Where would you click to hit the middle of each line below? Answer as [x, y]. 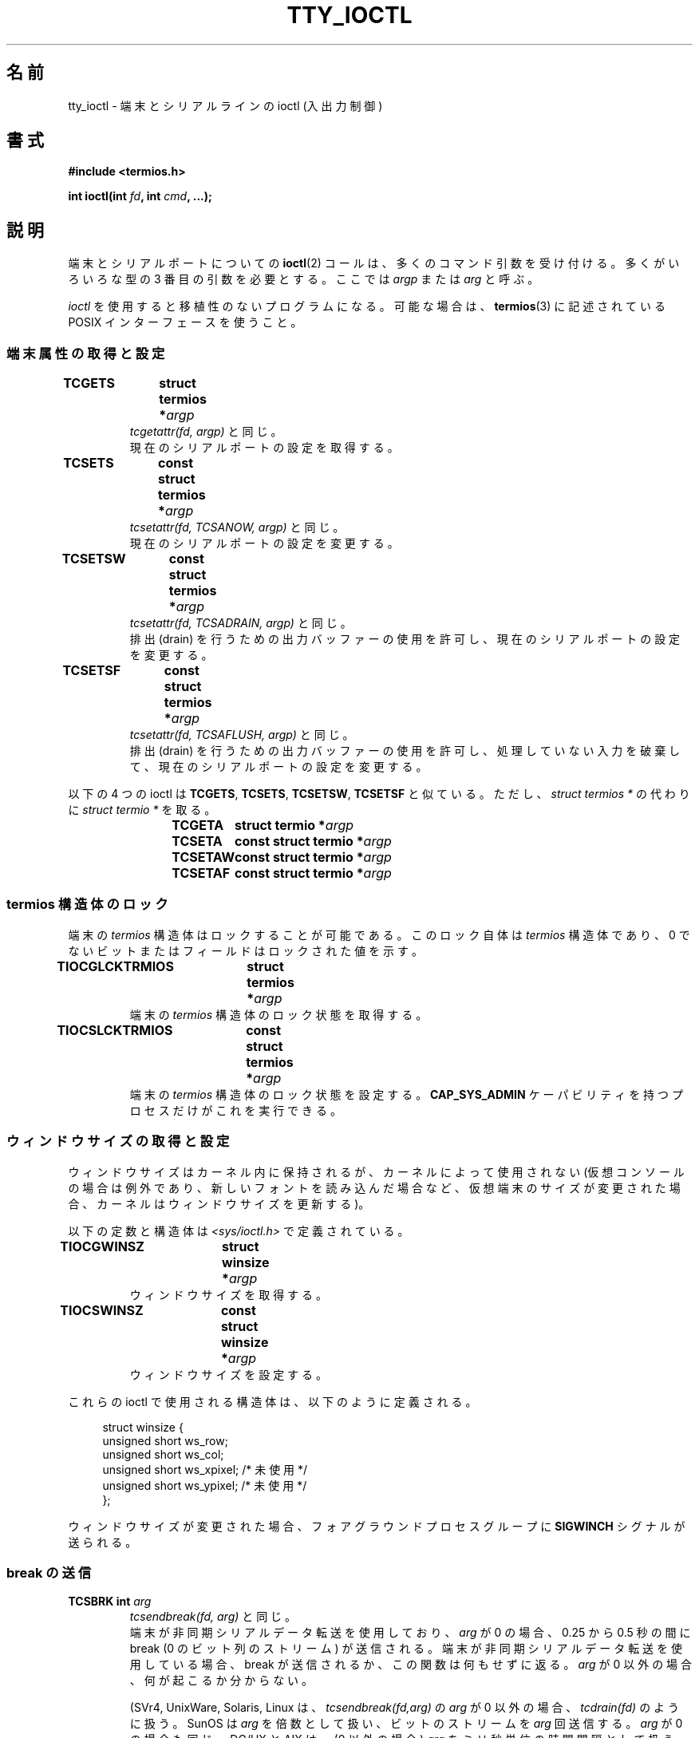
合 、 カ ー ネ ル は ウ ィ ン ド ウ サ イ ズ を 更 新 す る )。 [219, 1203]
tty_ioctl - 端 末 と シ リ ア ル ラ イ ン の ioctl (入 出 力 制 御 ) [225, 105]
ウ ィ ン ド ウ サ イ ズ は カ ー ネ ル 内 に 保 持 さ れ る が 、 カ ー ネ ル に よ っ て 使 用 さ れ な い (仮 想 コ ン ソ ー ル [376, 1171]
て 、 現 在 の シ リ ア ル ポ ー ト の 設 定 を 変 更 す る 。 [278, 767]
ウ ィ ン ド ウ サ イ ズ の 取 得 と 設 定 [118, 1142]
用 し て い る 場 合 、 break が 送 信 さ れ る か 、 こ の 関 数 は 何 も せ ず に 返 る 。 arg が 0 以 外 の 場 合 [411, 1665]
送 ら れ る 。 [103, 1542]
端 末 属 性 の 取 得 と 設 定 [86, 353]
